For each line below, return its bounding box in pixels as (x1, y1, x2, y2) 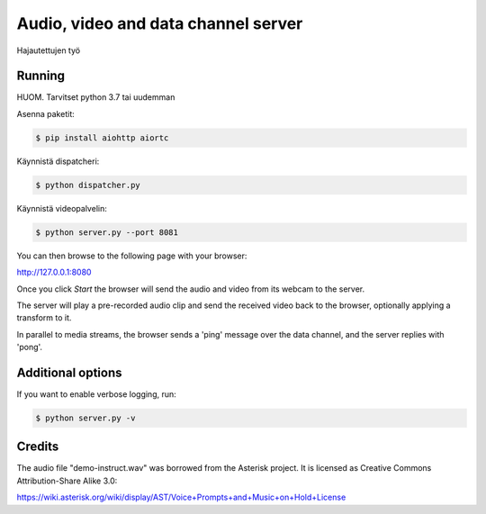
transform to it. (16, 312, 72, 323)
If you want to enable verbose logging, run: (16, 389, 177, 400)
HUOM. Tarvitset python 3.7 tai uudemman (16, 92, 175, 103)
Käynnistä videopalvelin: (16, 203, 107, 213)
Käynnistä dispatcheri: (16, 156, 100, 167)
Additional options (16, 365, 122, 380)
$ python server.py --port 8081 (35, 227, 179, 238)
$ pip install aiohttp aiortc (35, 132, 169, 143)
